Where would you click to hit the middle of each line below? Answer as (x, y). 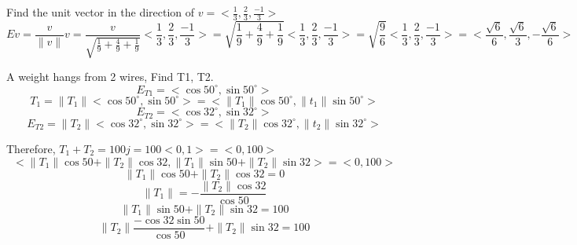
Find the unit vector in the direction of (101, 12)
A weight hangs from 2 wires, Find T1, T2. (110, 77)
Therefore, (31, 148)
